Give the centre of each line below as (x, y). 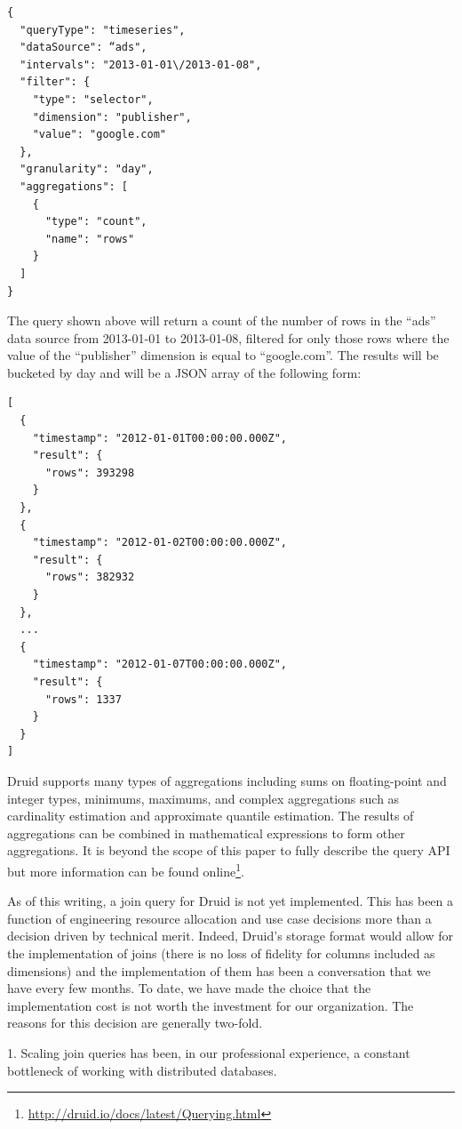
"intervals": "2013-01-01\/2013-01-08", (141, 64)
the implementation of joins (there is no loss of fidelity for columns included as (221, 953)
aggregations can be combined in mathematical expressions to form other (206, 833)
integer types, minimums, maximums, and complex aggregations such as (203, 798)
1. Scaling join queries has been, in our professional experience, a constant (209, 1052)
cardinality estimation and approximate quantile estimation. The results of (211, 816)
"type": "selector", (93, 99)
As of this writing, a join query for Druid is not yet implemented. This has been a (231, 901)
